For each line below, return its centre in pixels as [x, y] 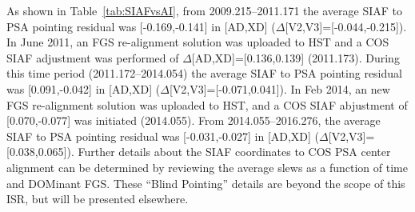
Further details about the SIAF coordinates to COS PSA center [234, 152]
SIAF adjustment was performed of [93, 57]
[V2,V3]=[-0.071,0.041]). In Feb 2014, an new [279, 88]
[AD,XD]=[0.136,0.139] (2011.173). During [295, 57]
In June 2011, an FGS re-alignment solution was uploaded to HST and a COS [198, 42]
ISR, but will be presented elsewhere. [98, 199]
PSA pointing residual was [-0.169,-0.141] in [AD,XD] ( [141, 26]
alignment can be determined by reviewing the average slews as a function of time [207, 167]
